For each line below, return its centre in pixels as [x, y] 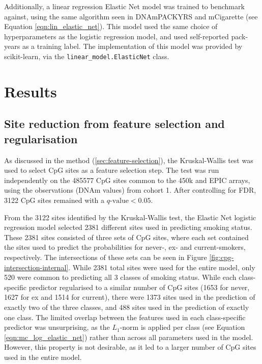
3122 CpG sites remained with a [54, 200]
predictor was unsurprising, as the [57, 327]
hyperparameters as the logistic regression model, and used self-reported [117, 36]
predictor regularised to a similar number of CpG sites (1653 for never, [139, 287]
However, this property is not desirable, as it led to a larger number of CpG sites [130, 347]
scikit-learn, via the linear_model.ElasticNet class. [87, 56]
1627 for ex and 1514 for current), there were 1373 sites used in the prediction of [130, 297]
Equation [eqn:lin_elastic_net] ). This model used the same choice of [111, 26]
